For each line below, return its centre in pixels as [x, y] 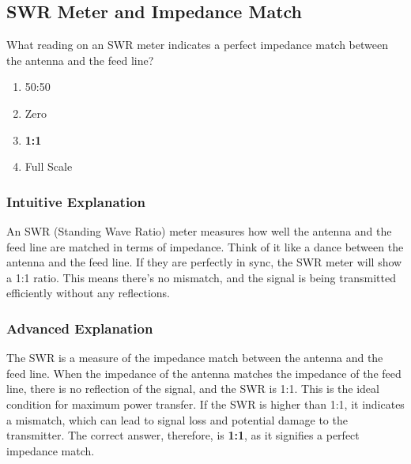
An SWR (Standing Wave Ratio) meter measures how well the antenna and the [199, 230]
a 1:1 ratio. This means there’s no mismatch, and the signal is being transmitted [201, 277]
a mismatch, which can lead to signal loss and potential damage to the [177, 419]
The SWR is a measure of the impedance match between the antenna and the [195, 358]
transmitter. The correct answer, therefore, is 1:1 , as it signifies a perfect [183, 435]
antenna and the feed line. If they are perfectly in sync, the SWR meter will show [204, 262]
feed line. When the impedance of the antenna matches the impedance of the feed [204, 373]
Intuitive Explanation [76, 201]
